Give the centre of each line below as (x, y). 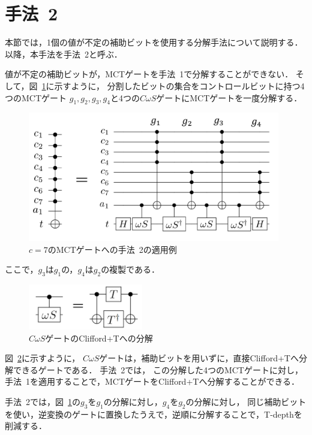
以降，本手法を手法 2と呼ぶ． (64, 54)
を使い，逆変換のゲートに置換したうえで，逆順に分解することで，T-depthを (154, 414)
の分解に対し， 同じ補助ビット (246, 401)
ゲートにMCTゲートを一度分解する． (229, 97)
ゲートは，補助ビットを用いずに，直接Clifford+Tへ (199, 358)
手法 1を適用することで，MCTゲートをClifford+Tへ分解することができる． (152, 381)
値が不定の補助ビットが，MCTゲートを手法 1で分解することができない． (149, 74)
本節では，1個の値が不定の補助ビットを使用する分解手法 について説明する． (154, 42)
